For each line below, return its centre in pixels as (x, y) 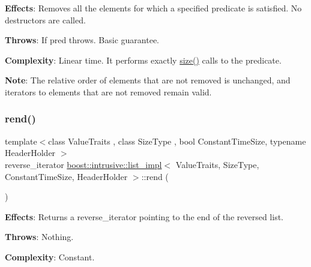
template (21, 141)
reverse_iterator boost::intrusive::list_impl (83, 164)
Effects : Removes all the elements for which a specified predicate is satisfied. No (153, 8)
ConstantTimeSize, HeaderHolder (66, 176)
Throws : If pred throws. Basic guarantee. (82, 40)
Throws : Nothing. (39, 237)
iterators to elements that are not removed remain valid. (108, 91)
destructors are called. (45, 19)
